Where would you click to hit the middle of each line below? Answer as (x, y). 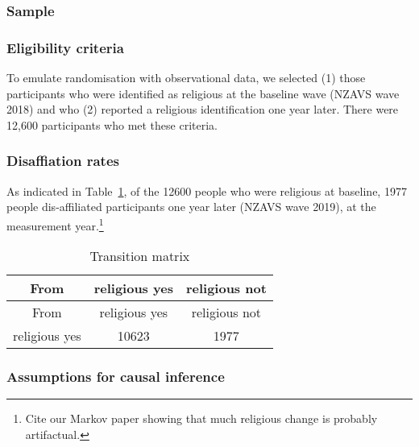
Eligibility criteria (65, 47)
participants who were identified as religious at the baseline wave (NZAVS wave (203, 93)
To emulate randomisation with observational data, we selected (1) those (186, 78)
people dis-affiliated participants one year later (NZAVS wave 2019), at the (191, 207)
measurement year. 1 (55, 224)
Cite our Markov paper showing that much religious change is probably (201, 418)
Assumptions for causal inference (116, 377)
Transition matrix (140, 256)
